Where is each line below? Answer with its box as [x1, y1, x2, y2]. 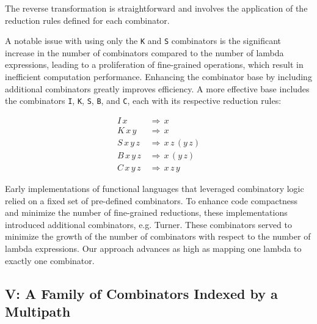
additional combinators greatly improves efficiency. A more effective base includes [5, 82, 310, 95]
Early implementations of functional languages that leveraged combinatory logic [5, 182, 304, 195]
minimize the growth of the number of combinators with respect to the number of [5, 230, 311, 243]
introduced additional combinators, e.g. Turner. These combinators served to [5, 218, 292, 230]
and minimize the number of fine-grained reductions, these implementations [5, 206, 288, 219]
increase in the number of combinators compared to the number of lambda [5, 46, 284, 59]
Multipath [5, 301, 71, 320]
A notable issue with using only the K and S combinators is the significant [5, 34, 281, 47]
